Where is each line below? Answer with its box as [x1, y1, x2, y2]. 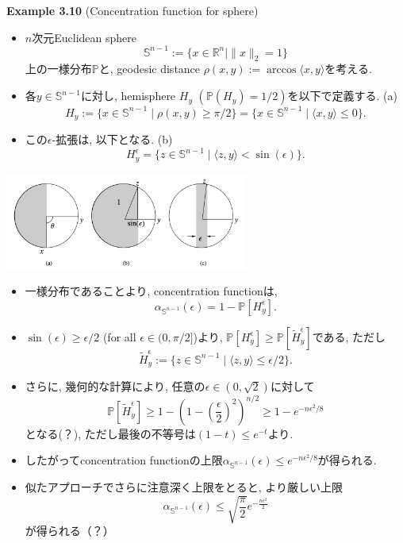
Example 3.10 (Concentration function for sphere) [6, 2, 259, 18]
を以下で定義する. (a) [287, 87, 397, 104]
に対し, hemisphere [80, 87, 176, 104]
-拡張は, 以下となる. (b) [52, 131, 173, 148]
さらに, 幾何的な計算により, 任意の [25, 378, 205, 395]
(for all [102, 328, 136, 345]
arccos [266, 64, 297, 76]
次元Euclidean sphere [32, 29, 136, 45]
